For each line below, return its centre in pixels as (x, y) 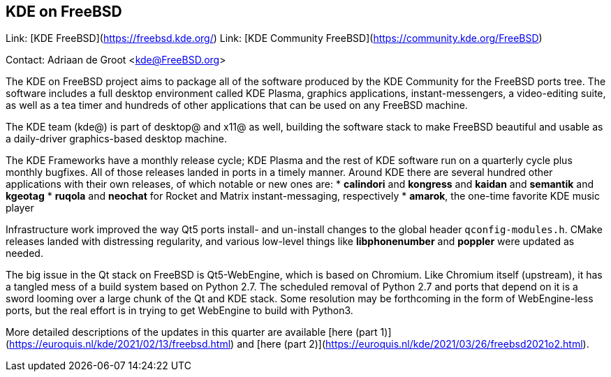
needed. (24, 253)
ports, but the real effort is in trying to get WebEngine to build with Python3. (179, 311)
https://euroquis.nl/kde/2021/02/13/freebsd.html (120, 344)
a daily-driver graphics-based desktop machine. (117, 139)
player (20, 208)
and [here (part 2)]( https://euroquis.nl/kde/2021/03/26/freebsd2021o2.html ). (413, 344)
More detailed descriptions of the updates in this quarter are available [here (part (192, 332)
